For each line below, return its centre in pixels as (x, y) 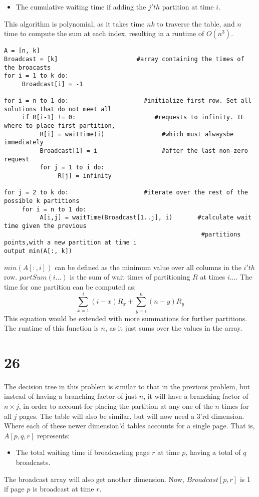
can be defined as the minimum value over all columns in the (148, 267)
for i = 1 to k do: (36, 76)
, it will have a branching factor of (196, 396)
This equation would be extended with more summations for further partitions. (126, 318)
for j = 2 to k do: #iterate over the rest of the (126, 193)
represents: (53, 435)
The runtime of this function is (51, 328)
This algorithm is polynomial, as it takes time (74, 23)
